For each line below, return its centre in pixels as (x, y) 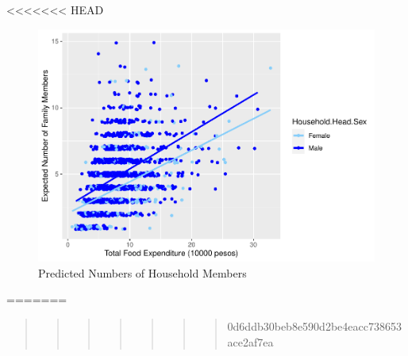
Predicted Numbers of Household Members (142, 272)
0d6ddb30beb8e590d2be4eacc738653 (314, 325)
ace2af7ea (250, 341)
